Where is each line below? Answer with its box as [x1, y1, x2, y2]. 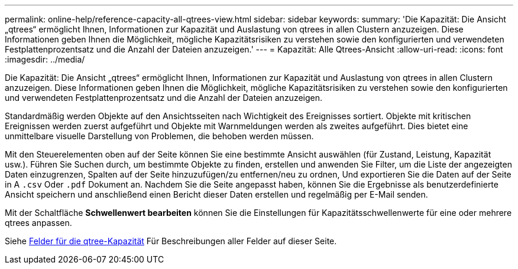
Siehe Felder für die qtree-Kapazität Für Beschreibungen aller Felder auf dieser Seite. [5, 236, 337, 246]
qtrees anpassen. [5, 218, 72, 228]
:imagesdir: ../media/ [5, 54, 85, 64]
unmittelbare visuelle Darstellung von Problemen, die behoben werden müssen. [5, 131, 314, 141]
